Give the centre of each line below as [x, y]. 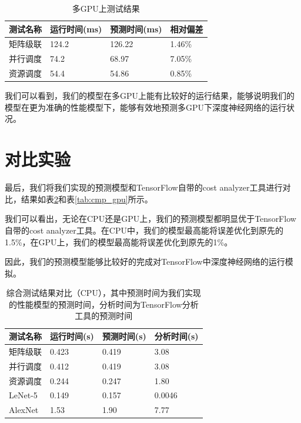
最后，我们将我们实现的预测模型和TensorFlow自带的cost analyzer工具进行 [144, 187]
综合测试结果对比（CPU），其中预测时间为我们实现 [103, 293]
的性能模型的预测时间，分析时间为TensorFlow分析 [103, 304]
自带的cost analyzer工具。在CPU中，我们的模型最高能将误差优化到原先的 [144, 230]
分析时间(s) [176, 336]
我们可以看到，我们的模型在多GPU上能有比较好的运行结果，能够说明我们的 [150, 96]
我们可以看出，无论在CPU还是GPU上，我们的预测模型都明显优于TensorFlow [150, 219]
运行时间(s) [72, 336]
